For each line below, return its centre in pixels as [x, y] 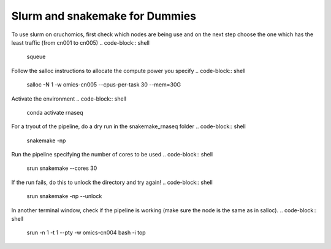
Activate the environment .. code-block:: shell [69, 99]
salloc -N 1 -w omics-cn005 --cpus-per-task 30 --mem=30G [104, 85]
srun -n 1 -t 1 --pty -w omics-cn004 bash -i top [86, 232]
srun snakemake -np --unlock [64, 196]
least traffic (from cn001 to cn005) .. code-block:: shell [81, 42]
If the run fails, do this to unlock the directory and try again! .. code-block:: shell [112, 182]
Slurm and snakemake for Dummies [104, 16]
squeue [36, 57]
